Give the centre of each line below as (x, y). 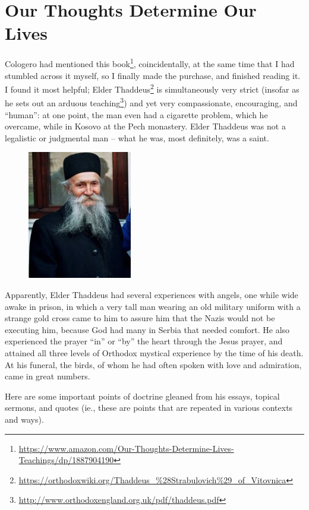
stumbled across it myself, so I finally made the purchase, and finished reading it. (153, 75)
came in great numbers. (48, 376)
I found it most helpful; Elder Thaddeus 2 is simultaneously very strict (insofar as (152, 88)
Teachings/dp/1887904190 (66, 460)
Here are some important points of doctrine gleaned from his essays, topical (142, 396)
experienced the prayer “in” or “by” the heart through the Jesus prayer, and (144, 341)
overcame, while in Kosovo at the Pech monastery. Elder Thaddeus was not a (145, 126)
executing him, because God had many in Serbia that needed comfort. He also (147, 329)
